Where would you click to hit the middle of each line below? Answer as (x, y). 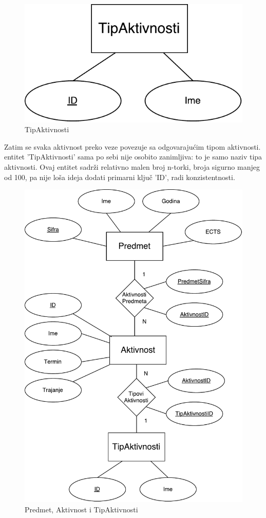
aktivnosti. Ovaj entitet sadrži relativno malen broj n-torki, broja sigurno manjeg (132, 166)
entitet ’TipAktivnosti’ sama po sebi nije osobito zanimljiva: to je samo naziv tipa (133, 157)
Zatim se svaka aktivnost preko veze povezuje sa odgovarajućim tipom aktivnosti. (132, 146)
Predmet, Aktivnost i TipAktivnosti (81, 509)
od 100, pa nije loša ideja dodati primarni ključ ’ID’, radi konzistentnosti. (120, 177)
